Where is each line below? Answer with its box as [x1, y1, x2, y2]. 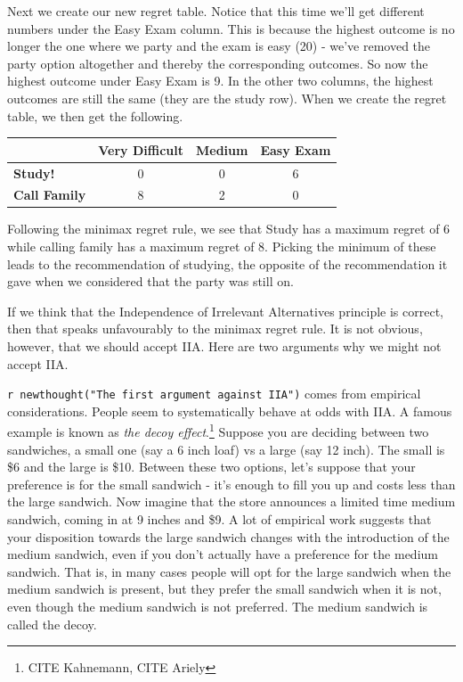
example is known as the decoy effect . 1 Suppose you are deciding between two [7, 420, 429, 441]
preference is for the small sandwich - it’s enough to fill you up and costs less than [7, 474, 456, 493]
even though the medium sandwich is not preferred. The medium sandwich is [7, 597, 428, 616]
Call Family [13, 185, 86, 204]
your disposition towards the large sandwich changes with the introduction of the [7, 527, 450, 546]
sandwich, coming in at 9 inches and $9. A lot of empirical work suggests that [7, 510, 432, 529]
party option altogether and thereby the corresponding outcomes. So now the [7, 53, 428, 72]
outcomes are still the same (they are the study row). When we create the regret [7, 88, 447, 107]
